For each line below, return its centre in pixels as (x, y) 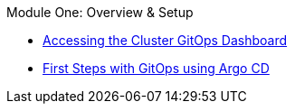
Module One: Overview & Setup (100, 12)
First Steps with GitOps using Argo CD (156, 68)
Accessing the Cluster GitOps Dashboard (165, 40)
